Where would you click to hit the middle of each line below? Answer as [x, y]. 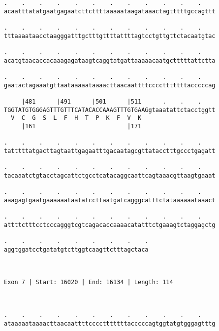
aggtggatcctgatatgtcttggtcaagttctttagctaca [76, 249]
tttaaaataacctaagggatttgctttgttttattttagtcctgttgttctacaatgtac [110, 36]
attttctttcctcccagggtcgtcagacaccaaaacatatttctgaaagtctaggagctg [110, 225]
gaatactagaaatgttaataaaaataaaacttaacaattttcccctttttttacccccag [110, 85]
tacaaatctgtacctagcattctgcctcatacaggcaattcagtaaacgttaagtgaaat [110, 175]
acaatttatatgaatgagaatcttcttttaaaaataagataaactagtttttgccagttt [110, 11]
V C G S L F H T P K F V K [76, 118]
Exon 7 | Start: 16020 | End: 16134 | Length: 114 [89, 282]
